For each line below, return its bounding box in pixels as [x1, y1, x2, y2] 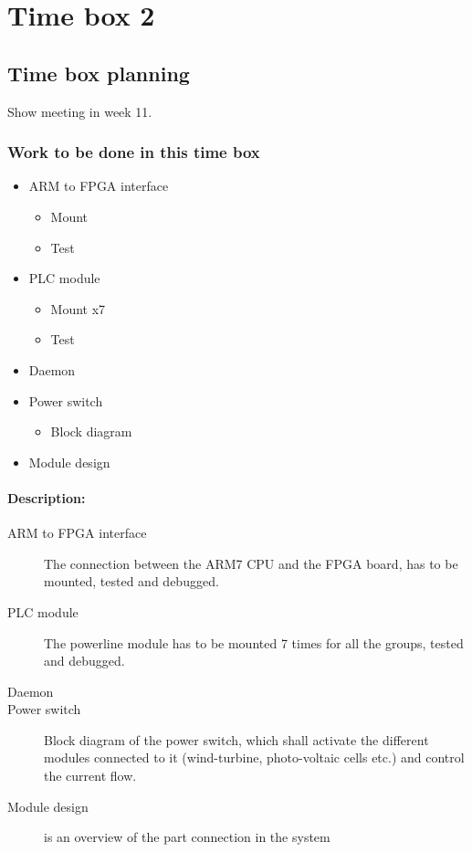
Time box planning [7, 58, 190, 87]
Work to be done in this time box [7, 141, 260, 163]
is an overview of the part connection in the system [44, 827, 330, 847]
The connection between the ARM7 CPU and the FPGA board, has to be [44, 553, 458, 573]
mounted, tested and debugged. [44, 572, 219, 591]
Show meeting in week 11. [7, 101, 152, 121]
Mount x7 [50, 299, 106, 318]
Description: [7, 488, 86, 507]
